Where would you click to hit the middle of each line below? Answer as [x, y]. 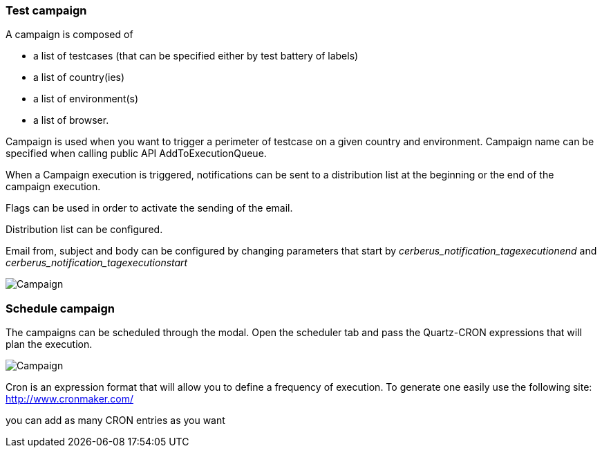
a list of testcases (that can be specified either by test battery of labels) [196, 56]
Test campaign [46, 10]
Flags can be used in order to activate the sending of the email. [149, 208]
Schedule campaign [60, 308]
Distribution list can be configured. [84, 230]
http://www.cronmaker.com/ [69, 399]
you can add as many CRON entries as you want [115, 420]
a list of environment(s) [86, 99]
